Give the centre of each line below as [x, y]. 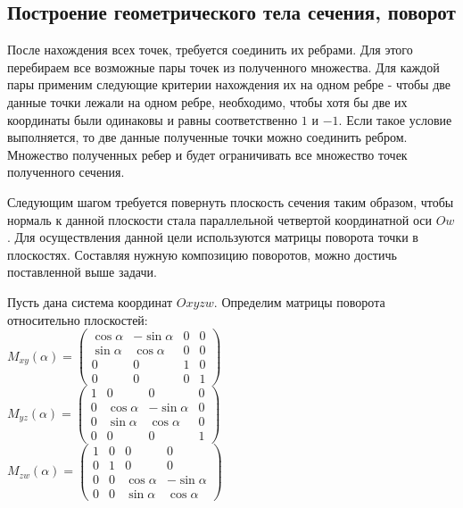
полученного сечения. [66, 172]
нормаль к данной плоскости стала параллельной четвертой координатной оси [219, 219]
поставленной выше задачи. [82, 272]
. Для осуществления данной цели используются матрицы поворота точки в [213, 237]
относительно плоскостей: [78, 319]
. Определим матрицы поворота [299, 301]
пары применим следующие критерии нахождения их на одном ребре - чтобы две [229, 84]
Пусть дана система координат [90, 301]
